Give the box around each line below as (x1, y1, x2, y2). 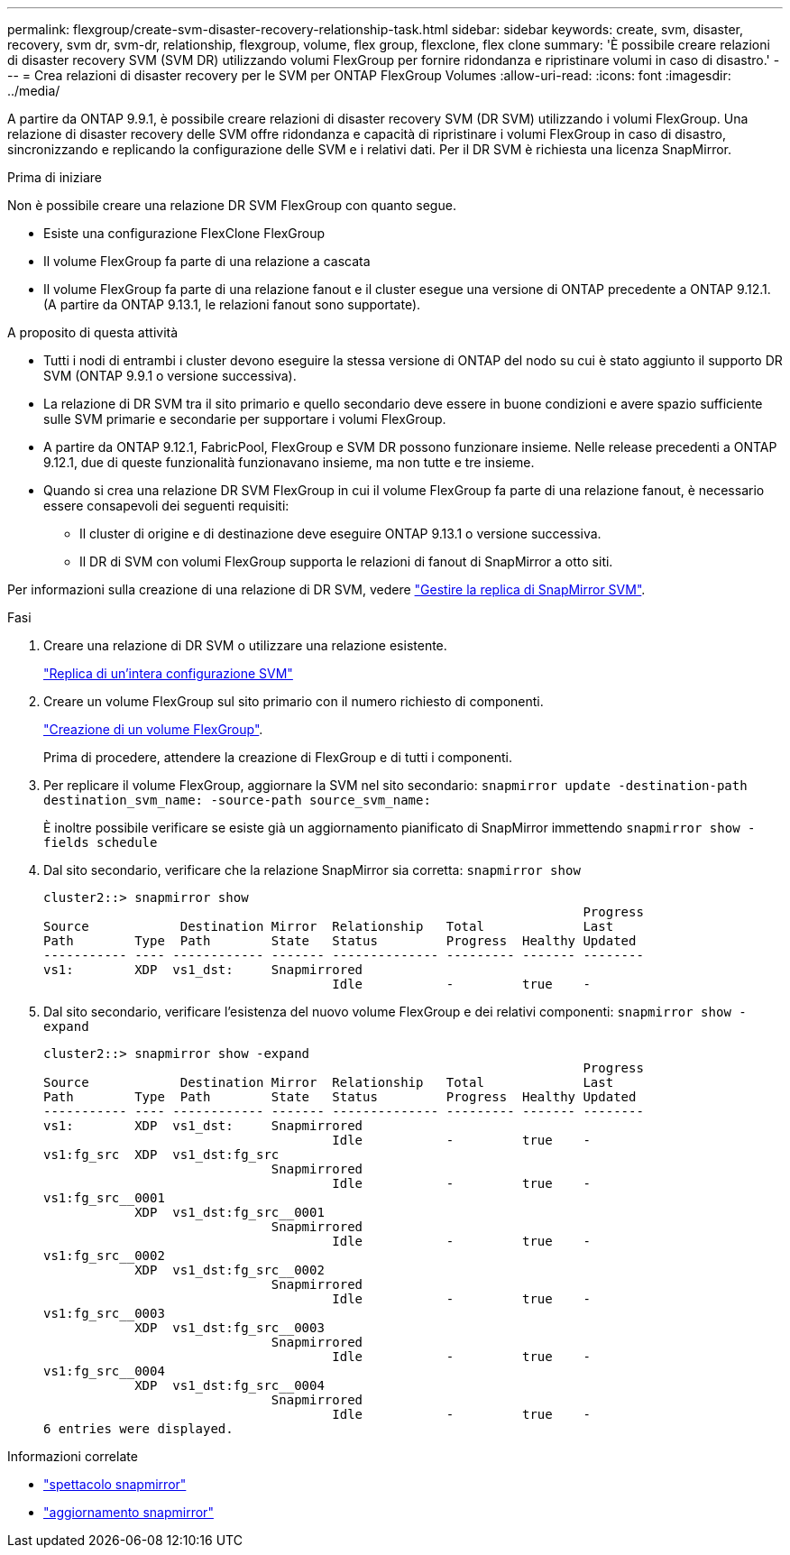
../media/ (7, 83, 60, 98)
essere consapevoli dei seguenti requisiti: (43, 498, 289, 513)
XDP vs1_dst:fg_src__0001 (134, 1205, 325, 1219)
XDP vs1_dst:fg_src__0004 (134, 1378, 325, 1393)
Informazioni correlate (7, 1449, 138, 1464)
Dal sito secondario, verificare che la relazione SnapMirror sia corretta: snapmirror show (43, 862, 581, 878)
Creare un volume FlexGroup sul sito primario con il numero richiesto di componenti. (43, 694, 544, 709)
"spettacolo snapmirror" (43, 1477, 187, 1492)
